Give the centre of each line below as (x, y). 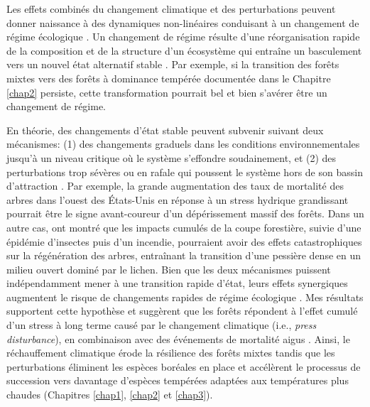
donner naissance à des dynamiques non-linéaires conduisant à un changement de (183, 22)
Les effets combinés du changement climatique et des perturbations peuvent (171, 9)
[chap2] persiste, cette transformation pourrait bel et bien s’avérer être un (167, 92)
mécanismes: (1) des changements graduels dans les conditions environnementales (183, 144)
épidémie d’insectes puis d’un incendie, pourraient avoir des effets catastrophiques (184, 241)
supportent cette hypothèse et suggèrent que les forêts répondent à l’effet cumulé (182, 311)
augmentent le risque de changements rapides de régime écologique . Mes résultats (185, 297)
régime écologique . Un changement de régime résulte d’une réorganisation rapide (183, 37)
